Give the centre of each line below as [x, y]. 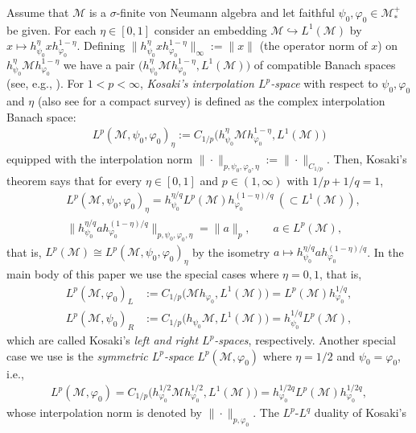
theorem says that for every [74, 180]
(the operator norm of [313, 45]
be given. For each [51, 29]
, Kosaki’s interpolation [197, 83]
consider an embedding [210, 29]
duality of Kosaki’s [360, 412]
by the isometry [231, 252]
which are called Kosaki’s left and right [103, 340]
